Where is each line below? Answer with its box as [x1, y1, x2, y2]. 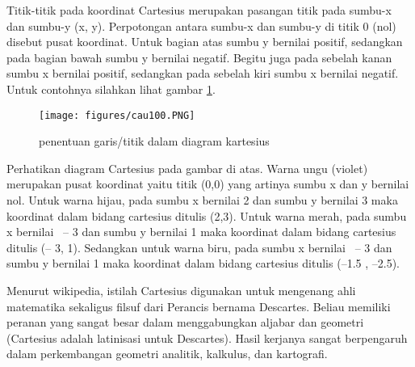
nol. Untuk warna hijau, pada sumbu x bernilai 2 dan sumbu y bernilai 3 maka [6, 192, 398, 208]
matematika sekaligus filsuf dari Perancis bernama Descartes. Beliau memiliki [6, 297, 391, 314]
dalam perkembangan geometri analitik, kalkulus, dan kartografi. [6, 345, 328, 362]
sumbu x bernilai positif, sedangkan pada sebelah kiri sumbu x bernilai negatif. [6, 65, 399, 82]
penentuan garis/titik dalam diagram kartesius [39, 133, 270, 150]
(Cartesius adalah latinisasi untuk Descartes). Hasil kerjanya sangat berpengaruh [6, 329, 408, 346]
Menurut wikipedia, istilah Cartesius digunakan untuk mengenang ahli [6, 281, 356, 298]
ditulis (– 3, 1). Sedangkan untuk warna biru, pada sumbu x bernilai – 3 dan [6, 238, 392, 255]
